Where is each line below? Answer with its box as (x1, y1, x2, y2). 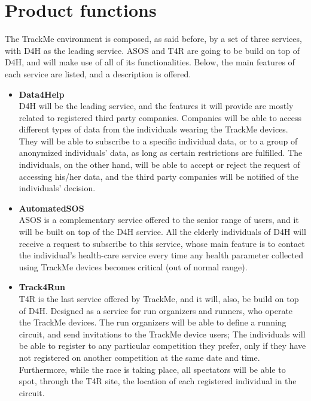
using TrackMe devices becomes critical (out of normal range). (19, 260, 248, 273)
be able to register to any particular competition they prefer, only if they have (19, 339, 306, 352)
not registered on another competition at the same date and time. (19, 351, 260, 363)
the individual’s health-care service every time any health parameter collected (19, 249, 303, 261)
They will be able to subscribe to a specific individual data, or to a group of (19, 134, 298, 147)
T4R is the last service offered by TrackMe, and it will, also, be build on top (19, 293, 299, 304)
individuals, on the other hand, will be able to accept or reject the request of (19, 158, 300, 171)
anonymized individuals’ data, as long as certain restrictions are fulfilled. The (19, 146, 303, 159)
